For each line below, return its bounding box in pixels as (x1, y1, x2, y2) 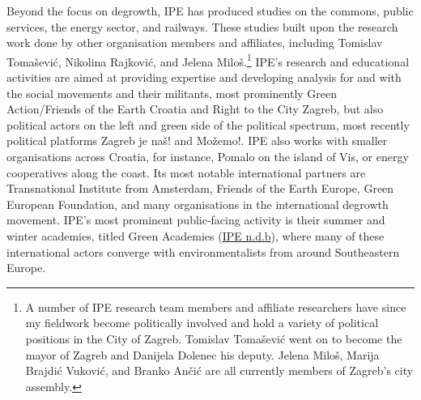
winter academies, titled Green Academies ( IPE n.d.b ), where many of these (6, 227, 385, 244)
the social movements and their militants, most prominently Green (6, 84, 338, 101)
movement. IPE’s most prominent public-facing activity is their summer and (6, 211, 385, 228)
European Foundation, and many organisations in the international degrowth (6, 195, 389, 212)
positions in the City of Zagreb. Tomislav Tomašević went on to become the (25, 330, 402, 347)
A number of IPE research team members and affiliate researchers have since (25, 298, 406, 315)
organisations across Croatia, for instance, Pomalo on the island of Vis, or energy (6, 148, 409, 164)
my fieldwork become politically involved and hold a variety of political (25, 314, 379, 331)
